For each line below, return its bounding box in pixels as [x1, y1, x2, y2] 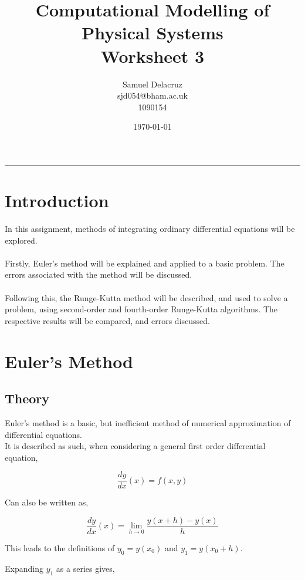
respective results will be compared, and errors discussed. [5, 314, 210, 326]
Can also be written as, [5, 496, 89, 508]
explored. [5, 234, 38, 246]
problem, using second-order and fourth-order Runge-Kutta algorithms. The [5, 303, 278, 315]
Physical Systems [82, 21, 223, 45]
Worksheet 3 [100, 43, 205, 68]
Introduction [5, 188, 109, 213]
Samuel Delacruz [122, 77, 183, 90]
